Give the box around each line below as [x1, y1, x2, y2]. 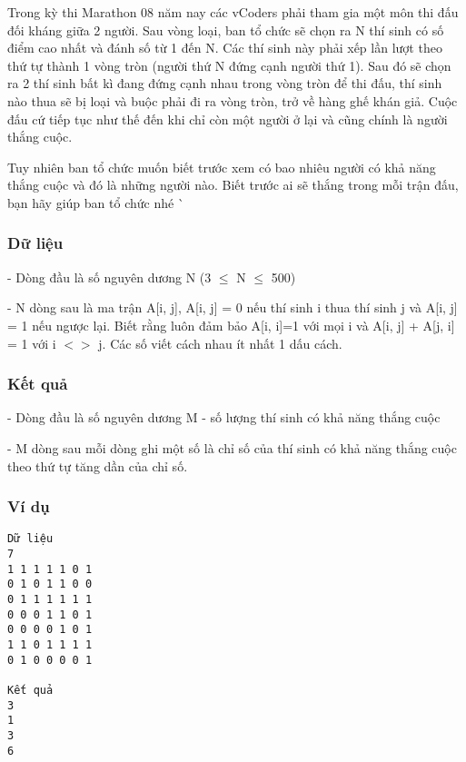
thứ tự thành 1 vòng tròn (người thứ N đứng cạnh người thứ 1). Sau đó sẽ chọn [7, 55, 451, 74]
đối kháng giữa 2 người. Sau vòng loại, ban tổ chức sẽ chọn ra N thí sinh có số [7, 20, 444, 39]
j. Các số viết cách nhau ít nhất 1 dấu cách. [98, 333, 342, 352]
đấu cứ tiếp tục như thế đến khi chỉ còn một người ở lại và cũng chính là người [7, 109, 448, 128]
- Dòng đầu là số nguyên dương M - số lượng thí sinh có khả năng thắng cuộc [7, 408, 441, 427]
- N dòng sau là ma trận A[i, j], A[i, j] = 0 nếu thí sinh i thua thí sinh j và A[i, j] [7, 298, 458, 317]
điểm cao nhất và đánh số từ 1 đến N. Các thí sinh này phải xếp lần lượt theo [7, 38, 442, 57]
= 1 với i [7, 333, 56, 352]
